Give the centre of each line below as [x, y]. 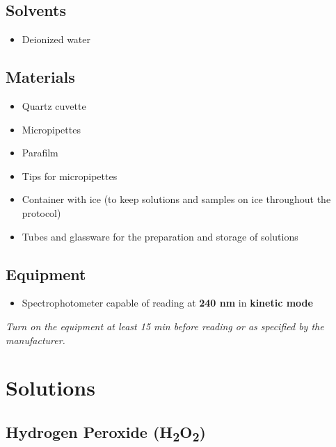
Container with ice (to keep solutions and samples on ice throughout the [176, 199]
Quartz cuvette [54, 106]
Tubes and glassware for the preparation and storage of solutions [160, 236]
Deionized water [56, 39]
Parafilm [40, 153]
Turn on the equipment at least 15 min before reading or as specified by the [165, 326]
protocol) [41, 212]
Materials [40, 77]
